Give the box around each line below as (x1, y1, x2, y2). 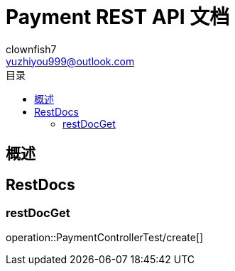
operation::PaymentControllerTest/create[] (6, 231, 204, 244)
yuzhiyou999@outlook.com (6, 55, 135, 67)
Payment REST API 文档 (6, 5, 230, 29)
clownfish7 (6, 43, 57, 55)
